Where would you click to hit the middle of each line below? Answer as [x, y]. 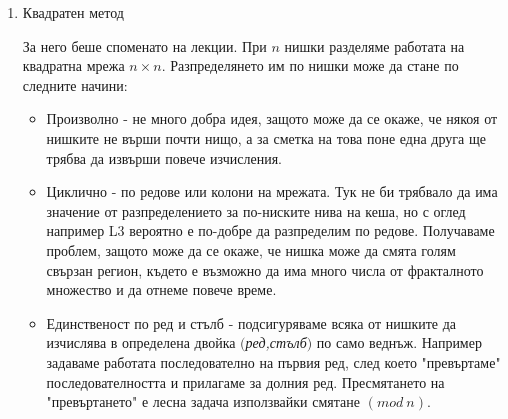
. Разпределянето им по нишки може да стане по [310, 65]
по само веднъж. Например [399, 342]
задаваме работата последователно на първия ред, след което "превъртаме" [273, 361]
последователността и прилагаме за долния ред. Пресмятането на [245, 381]
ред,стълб [276, 342]
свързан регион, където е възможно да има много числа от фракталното [265, 269]
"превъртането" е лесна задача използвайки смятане [203, 401]
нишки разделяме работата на [374, 45]
